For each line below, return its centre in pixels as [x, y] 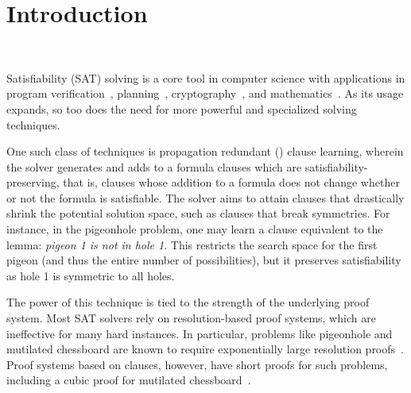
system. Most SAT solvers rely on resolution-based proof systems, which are [191, 318]
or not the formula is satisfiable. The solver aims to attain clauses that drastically [205, 197]
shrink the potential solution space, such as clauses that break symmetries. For [198, 213]
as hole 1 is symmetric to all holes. [91, 275]
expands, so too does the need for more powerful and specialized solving [182, 108]
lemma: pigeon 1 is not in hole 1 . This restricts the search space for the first [192, 244]
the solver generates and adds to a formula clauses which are [154, 166]
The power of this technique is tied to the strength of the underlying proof [188, 302]
